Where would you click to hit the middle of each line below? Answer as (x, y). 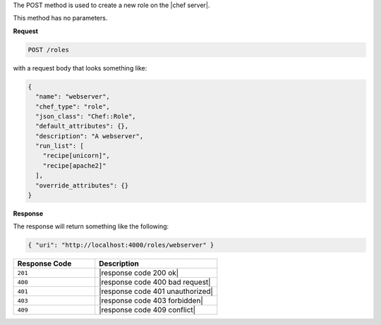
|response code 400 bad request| (155, 282)
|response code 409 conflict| (147, 310)
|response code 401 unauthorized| (156, 291)
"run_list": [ (60, 146)
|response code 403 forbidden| (151, 301)
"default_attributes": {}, (82, 126)
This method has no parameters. (60, 18)
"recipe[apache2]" (74, 165)
